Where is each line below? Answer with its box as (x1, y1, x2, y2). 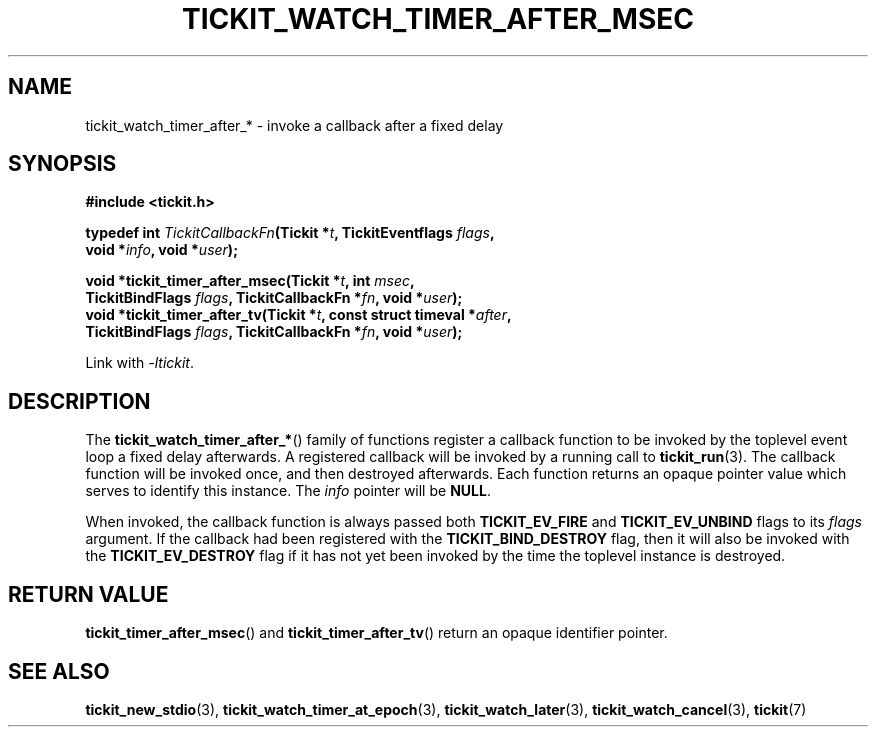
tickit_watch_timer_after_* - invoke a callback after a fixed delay (85, 116, 504, 134)
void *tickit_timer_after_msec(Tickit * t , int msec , (85, 272, 415, 290)
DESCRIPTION (8, 388, 151, 414)
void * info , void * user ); (85, 241, 238, 259)
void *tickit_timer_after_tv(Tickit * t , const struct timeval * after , (85, 306, 512, 324)
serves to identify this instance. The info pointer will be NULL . (85, 482, 491, 500)
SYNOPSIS (8, 151, 117, 177)
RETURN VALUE (8, 581, 169, 607)
